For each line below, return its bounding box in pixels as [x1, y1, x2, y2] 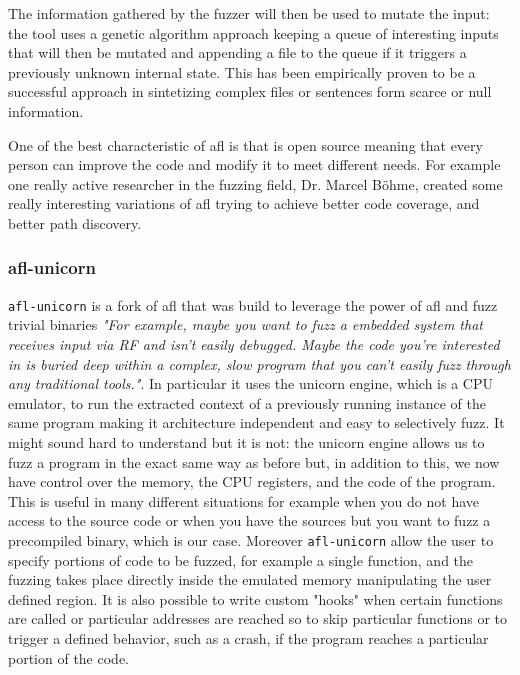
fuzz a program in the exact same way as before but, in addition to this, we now [8, 451, 500, 472]
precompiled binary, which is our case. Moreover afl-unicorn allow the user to [8, 529, 494, 550]
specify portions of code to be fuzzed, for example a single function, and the [8, 549, 474, 570]
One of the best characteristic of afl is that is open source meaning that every [8, 134, 483, 155]
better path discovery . [8, 212, 142, 233]
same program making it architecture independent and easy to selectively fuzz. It [8, 412, 505, 433]
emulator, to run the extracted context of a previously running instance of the [8, 392, 486, 413]
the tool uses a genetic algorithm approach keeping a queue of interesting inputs [8, 22, 499, 43]
